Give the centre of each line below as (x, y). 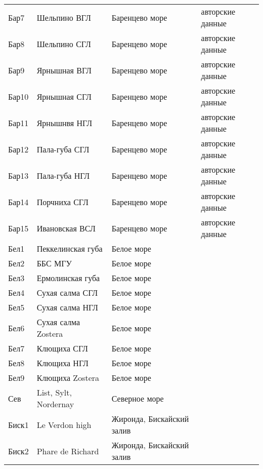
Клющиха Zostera (68, 378)
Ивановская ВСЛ (66, 228)
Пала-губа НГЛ (63, 175)
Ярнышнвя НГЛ (64, 123)
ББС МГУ (54, 263)
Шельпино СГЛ (64, 44)
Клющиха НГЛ (62, 363)
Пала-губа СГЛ (63, 149)
